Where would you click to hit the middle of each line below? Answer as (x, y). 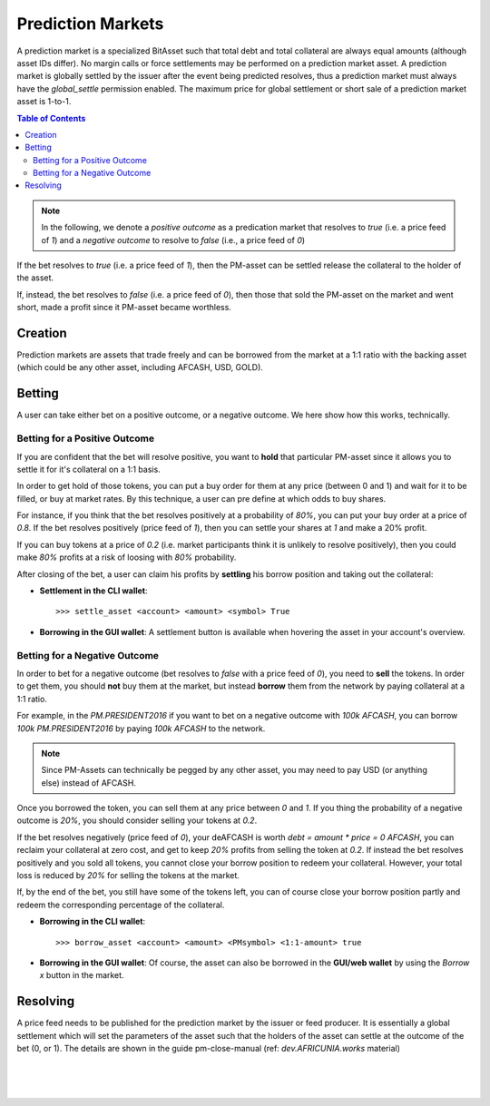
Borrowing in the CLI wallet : (92, 922)
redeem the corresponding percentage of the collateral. (121, 905)
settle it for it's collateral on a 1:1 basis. (88, 469)
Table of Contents (51, 118)
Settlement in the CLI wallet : (94, 591)
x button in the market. (82, 975)
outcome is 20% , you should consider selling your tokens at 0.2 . (137, 820)
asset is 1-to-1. (44, 102)
